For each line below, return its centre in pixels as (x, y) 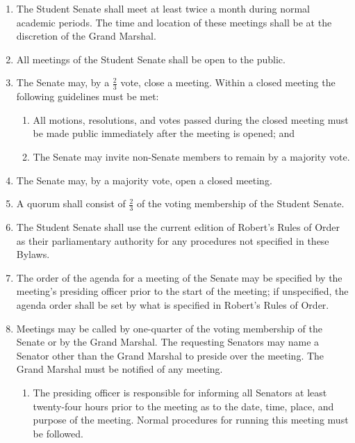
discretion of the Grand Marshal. (86, 36)
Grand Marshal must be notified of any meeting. (119, 369)
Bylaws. (33, 254)
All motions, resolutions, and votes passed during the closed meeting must (191, 119)
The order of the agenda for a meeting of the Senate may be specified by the (179, 277)
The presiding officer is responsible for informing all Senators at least (180, 392)
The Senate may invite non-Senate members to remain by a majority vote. (191, 156)
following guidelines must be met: (88, 96)
